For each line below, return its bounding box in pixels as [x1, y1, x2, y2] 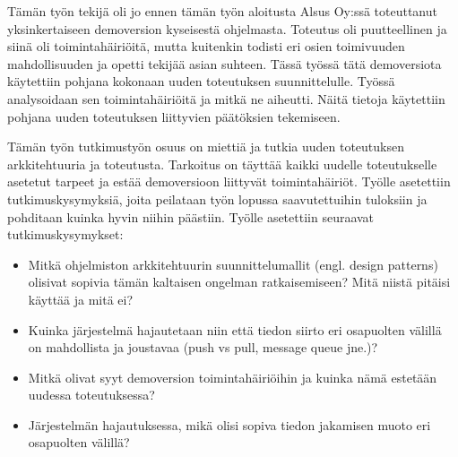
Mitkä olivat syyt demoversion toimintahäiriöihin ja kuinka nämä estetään [28, 367, 437, 386]
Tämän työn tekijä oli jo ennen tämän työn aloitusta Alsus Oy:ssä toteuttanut [7, 2, 437, 20]
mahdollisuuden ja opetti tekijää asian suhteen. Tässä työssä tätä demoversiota [7, 54, 442, 73]
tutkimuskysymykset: [7, 225, 124, 244]
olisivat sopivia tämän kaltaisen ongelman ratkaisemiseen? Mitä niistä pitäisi [28, 272, 451, 291]
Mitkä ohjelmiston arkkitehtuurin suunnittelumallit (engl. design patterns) [28, 254, 438, 273]
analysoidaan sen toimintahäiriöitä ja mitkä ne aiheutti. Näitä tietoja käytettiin [7, 89, 445, 108]
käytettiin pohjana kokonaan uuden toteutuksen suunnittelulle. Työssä [7, 72, 395, 91]
